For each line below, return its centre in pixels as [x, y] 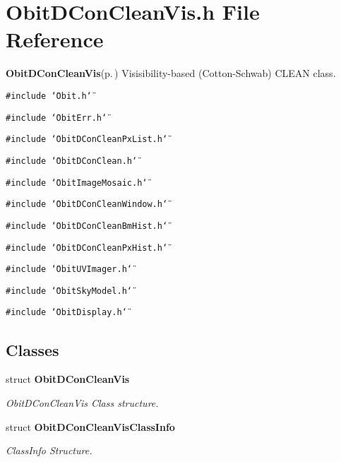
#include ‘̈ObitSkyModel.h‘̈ [69, 291]
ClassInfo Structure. [49, 450]
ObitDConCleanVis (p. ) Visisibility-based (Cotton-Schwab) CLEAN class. [171, 73]
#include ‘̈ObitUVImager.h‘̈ [69, 269]
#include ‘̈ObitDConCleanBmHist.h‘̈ [87, 226]
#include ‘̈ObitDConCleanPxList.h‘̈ [87, 140]
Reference [55, 39]
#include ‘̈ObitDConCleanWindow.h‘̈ [87, 205]
